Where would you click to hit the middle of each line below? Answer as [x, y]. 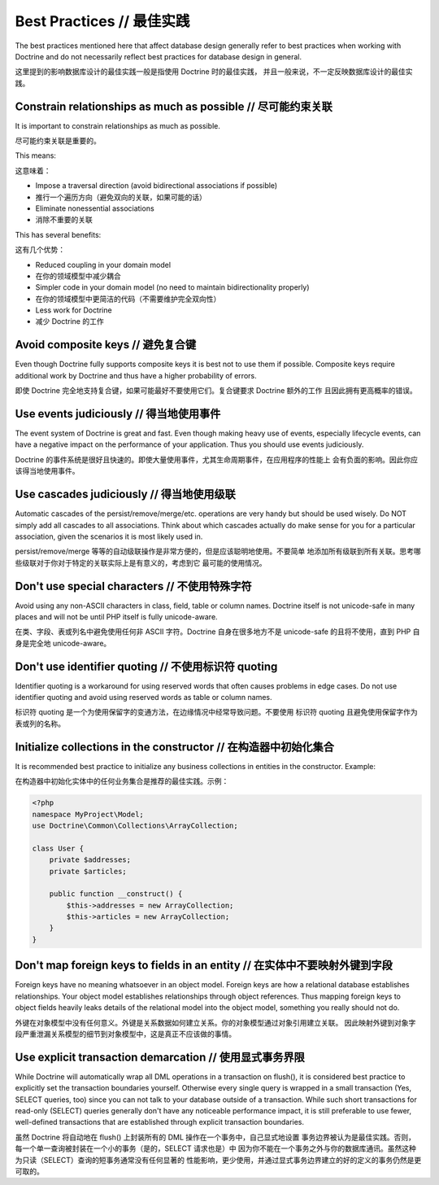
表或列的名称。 [40, 724]
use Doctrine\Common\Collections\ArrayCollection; [135, 825]
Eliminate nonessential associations [95, 208]
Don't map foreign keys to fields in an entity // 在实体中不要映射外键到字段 [204, 966]
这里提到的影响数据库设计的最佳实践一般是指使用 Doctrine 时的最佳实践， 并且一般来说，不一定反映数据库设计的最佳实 [214, 72]
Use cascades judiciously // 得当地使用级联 [125, 494]
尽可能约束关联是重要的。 [58, 141]
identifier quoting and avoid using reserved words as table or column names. [143, 697]
